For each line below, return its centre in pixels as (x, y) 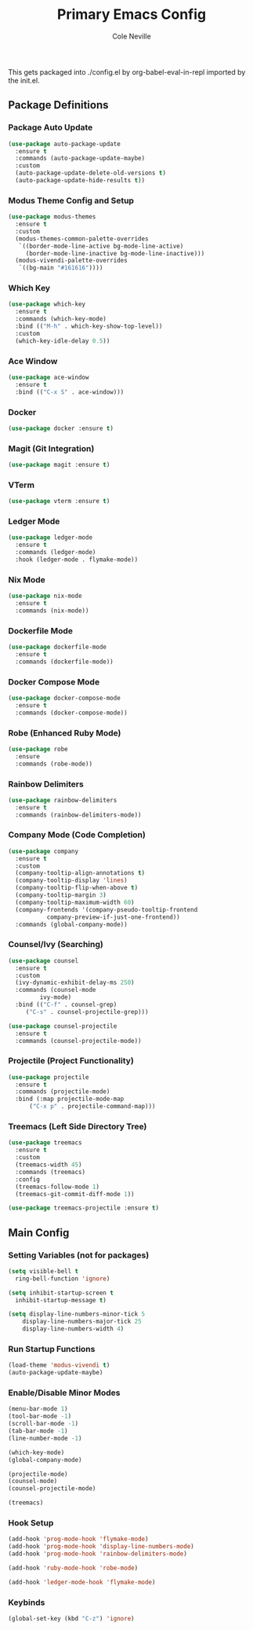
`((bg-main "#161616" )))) (61, 268)
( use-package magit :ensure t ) (59, 465)
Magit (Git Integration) (51, 448)
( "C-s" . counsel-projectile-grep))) (87, 1011)
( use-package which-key (47, 304)
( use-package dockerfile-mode (58, 647)
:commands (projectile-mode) (63, 1092)
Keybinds (27, 1602)
